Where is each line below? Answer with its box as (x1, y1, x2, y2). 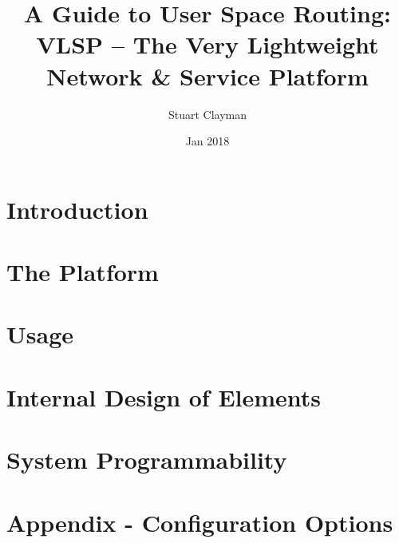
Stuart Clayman (168, 105, 247, 122)
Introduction (6, 192, 148, 225)
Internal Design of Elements (6, 380, 322, 413)
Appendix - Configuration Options (6, 505, 393, 538)
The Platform (6, 256, 159, 288)
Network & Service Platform (46, 59, 369, 92)
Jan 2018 (185, 133, 230, 149)
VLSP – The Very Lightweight (36, 28, 379, 61)
